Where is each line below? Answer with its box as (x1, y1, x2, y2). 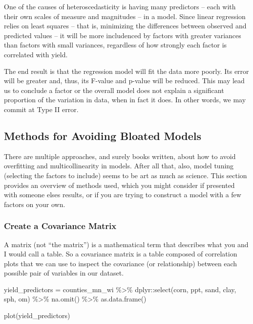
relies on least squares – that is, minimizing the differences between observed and (4, 21, 247, 31)
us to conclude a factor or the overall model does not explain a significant (4, 85, 224, 95)
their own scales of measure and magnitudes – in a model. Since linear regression (4, 11, 246, 21)
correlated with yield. (4, 49, 68, 59)
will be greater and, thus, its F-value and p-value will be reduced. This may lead (4, 75, 245, 86)
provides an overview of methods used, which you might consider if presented (4, 180, 235, 190)
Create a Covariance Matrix (4, 220, 117, 232)
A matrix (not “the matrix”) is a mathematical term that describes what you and (4, 239, 249, 249)
